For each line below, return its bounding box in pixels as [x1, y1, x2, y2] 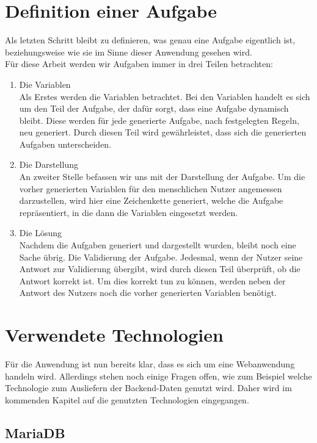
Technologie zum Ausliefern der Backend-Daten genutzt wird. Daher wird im [5, 381, 292, 394]
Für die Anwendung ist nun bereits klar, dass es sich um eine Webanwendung [5, 358, 295, 370]
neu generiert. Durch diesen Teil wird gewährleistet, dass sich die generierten [19, 126, 307, 139]
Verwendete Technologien [5, 322, 224, 347]
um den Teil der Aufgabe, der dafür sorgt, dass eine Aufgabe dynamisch [19, 102, 289, 115]
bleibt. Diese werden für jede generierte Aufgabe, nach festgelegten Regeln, [19, 113, 299, 126]
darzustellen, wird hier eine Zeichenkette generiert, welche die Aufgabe [19, 194, 283, 207]
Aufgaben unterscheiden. [19, 137, 112, 150]
